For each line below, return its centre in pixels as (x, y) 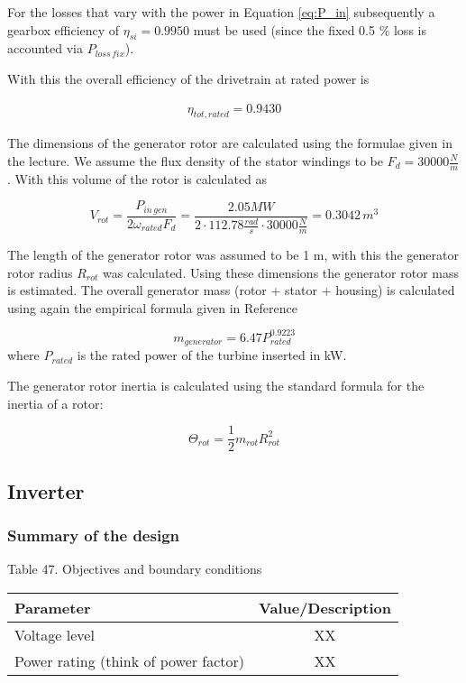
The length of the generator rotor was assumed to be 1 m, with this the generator (233, 255)
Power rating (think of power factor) (130, 660)
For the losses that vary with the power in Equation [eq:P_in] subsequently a (221, 12)
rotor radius (40, 272)
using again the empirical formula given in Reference (152, 307)
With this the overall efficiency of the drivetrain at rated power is (188, 78)
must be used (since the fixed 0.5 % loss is (310, 29)
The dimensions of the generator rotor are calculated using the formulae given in (230, 143)
